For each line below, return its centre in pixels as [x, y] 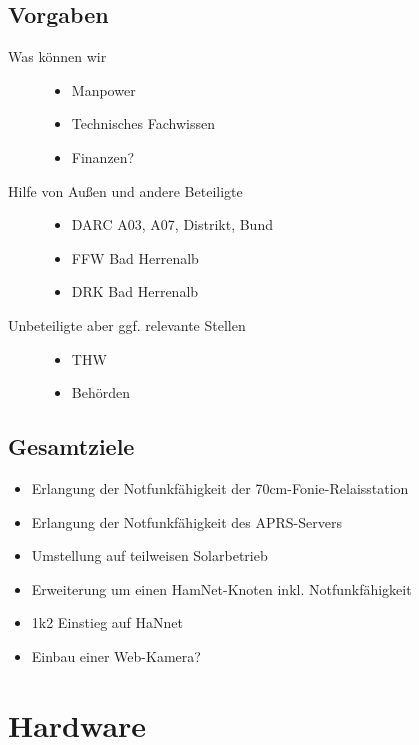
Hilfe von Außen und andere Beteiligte [125, 190]
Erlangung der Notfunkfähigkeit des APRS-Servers [186, 521]
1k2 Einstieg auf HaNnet [107, 622]
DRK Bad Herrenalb [135, 291]
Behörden [100, 392]
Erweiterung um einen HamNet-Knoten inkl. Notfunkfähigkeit [221, 588]
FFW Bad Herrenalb [135, 257]
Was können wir [57, 56]
